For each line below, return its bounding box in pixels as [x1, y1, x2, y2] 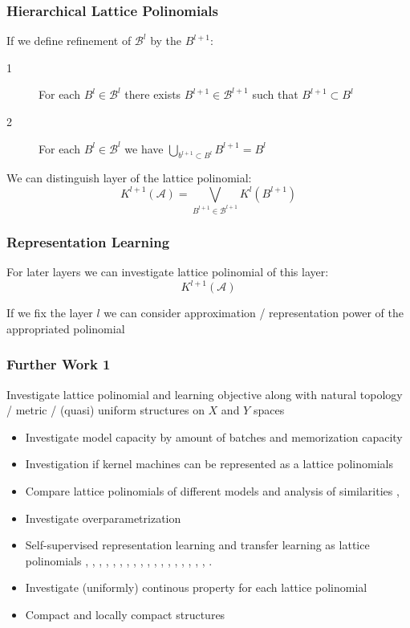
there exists [124, 86, 181, 103]
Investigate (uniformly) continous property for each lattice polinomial [25, 579, 367, 596]
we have [124, 140, 164, 157]
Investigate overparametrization [25, 509, 181, 526]
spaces [253, 402, 285, 418]
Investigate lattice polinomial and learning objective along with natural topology [6, 385, 403, 402]
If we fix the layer [6, 304, 93, 321]
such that [252, 86, 298, 103]
